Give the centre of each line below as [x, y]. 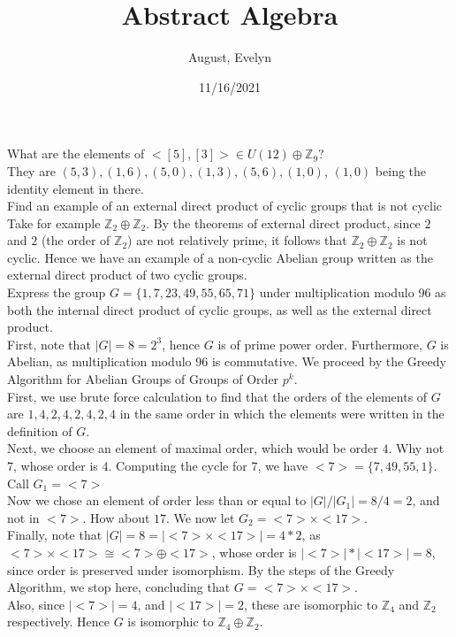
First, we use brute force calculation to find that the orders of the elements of [217, 396]
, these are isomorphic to [311, 604]
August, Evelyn [229, 57]
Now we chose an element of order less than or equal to [157, 500]
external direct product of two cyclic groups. [127, 275]
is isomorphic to [171, 622]
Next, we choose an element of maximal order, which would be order [193, 448]
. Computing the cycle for [178, 465]
